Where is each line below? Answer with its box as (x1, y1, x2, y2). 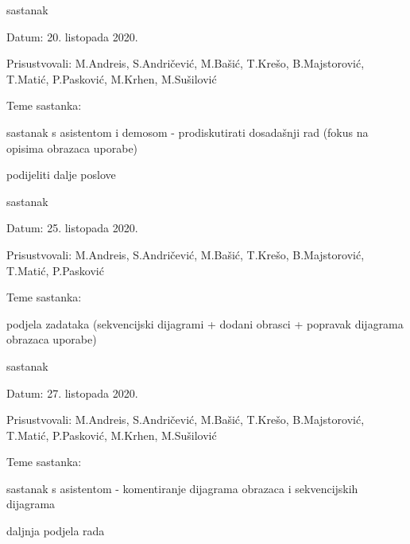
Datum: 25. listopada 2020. (6, 220, 138, 236)
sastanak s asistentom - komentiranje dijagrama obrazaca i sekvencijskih (6, 480, 358, 496)
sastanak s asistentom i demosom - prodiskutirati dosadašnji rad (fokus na (6, 123, 369, 140)
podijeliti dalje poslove (6, 166, 116, 183)
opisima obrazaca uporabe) (6, 139, 138, 156)
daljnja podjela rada (6, 523, 105, 539)
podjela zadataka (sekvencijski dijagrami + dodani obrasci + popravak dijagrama (6, 315, 404, 332)
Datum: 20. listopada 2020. (6, 28, 138, 45)
